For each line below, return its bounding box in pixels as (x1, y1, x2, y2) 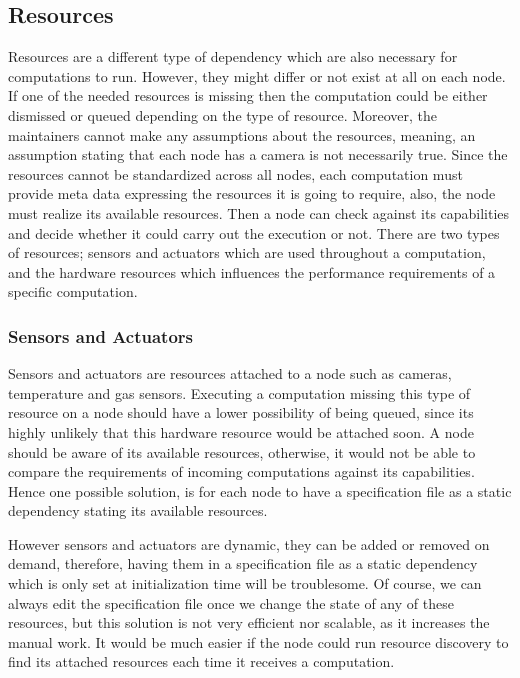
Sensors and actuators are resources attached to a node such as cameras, (8, 363, 452, 384)
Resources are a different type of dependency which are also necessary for (8, 46, 458, 67)
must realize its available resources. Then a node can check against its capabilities (8, 202, 510, 223)
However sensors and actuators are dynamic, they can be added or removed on (8, 533, 490, 554)
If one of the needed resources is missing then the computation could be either (8, 85, 488, 106)
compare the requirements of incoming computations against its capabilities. (8, 461, 475, 482)
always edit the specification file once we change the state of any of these (8, 592, 454, 613)
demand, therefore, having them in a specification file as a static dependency (8, 553, 478, 574)
